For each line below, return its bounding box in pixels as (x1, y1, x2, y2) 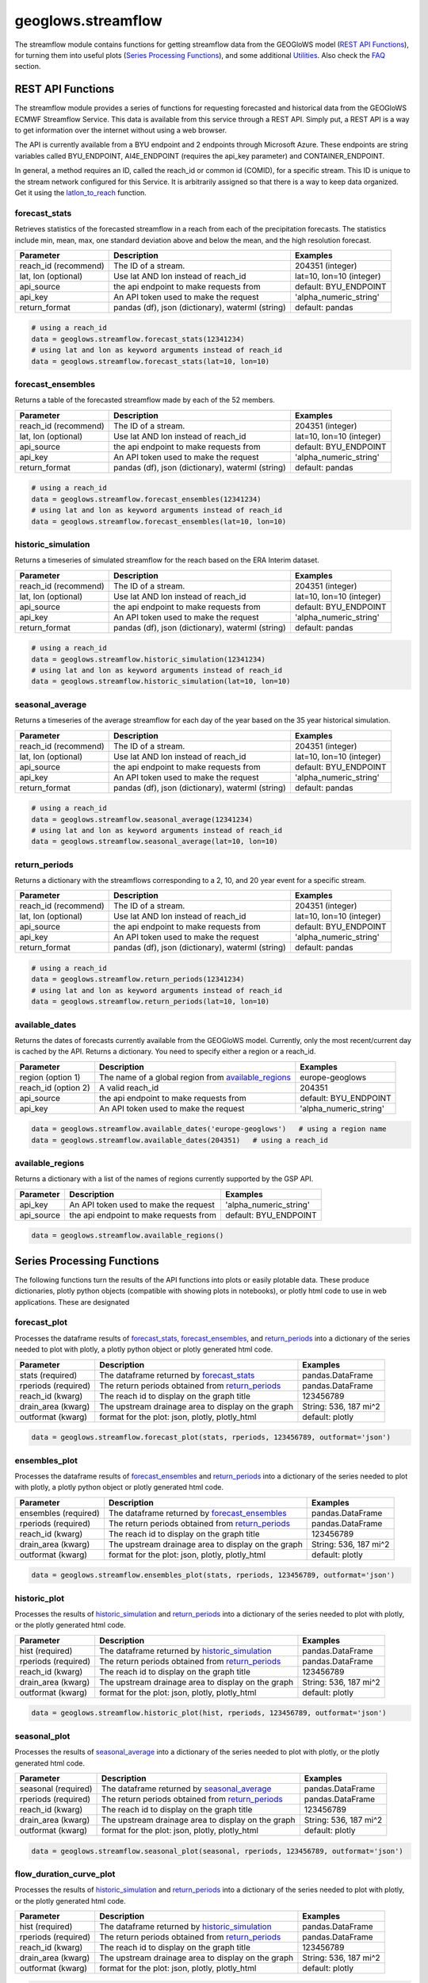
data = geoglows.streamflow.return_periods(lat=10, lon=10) (31, 997, 270, 1007)
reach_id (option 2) (19, 1082, 90, 1093)
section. (14, 62, 41, 71)
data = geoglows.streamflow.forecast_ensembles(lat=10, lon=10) (31, 516, 287, 526)
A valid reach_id (99, 1082, 159, 1093)
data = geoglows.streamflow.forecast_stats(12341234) (31, 334, 245, 343)
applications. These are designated (14, 1297, 130, 1306)
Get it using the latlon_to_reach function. (14, 187, 147, 198)
